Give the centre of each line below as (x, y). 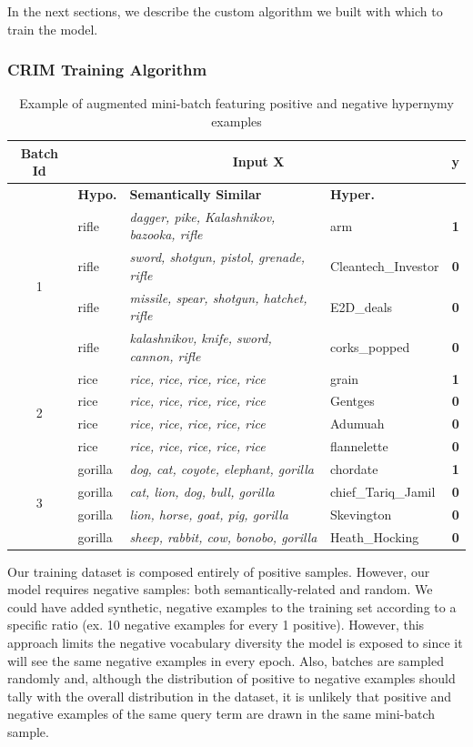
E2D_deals (361, 306)
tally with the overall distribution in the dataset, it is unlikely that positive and (230, 696)
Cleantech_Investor (384, 266)
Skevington (361, 514)
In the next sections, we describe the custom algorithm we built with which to (225, 11)
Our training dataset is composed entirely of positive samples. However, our (219, 571)
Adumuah (357, 424)
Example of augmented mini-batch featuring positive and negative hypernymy (236, 103)
